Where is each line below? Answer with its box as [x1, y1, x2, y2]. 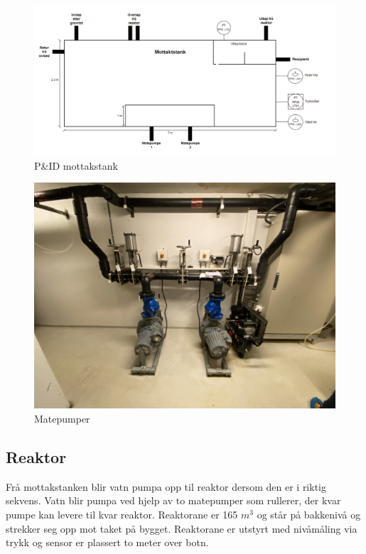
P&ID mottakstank [34, 158, 118, 173]
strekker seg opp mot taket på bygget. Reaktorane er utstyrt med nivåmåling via [6, 521, 357, 536]
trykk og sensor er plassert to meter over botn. [6, 535, 209, 550]
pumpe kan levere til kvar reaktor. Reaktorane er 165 [6, 506, 238, 521]
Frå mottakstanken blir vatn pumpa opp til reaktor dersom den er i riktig [6, 479, 326, 494]
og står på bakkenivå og [257, 506, 361, 521]
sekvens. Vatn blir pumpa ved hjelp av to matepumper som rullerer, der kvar [6, 493, 341, 508]
